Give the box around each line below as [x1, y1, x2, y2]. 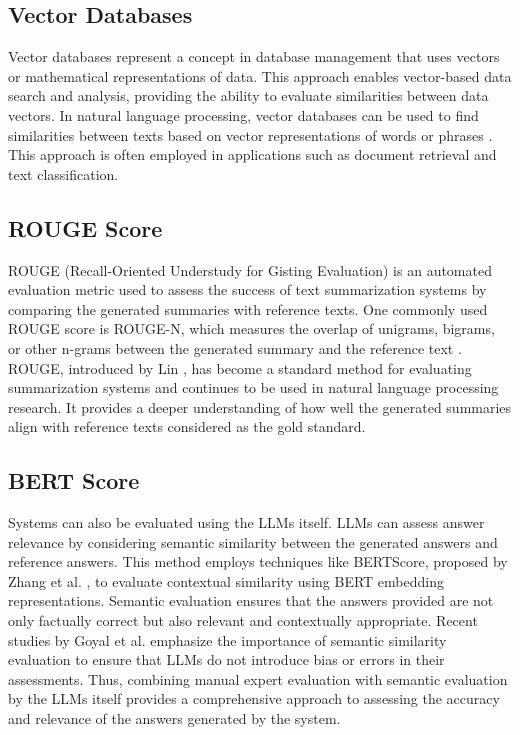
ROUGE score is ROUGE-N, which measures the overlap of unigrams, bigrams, [8, 318, 495, 339]
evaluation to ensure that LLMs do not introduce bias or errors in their [8, 649, 445, 670]
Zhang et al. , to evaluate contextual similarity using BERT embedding [8, 570, 444, 591]
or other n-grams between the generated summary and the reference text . [8, 337, 462, 358]
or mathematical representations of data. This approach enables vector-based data [8, 65, 512, 86]
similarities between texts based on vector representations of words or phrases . [8, 124, 493, 145]
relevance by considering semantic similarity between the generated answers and [8, 531, 498, 552]
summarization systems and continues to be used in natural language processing [8, 377, 499, 398]
